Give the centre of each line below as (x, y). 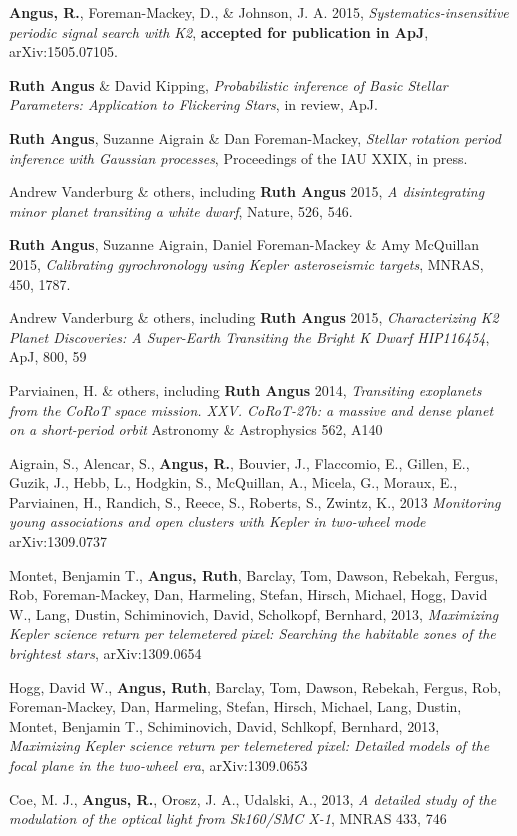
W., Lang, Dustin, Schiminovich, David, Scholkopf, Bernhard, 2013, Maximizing (254, 613)
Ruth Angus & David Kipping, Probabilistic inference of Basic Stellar (228, 84)
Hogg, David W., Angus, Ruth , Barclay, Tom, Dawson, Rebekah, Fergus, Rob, (255, 686)
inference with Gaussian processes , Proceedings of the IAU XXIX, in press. (238, 157)
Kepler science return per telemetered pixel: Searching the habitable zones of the (252, 633)
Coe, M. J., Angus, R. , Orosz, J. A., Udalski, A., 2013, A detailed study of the (253, 798)
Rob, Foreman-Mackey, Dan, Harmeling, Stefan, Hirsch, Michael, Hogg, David (248, 594)
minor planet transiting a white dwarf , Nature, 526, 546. (181, 210)
